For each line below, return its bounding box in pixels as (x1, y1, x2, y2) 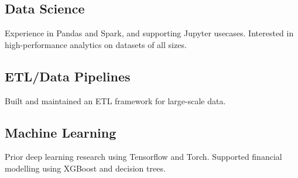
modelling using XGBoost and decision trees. (5, 162, 166, 174)
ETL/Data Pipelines (5, 67, 131, 85)
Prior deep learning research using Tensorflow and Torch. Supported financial (5, 150, 282, 163)
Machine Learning (5, 123, 117, 141)
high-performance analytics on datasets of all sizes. (5, 38, 187, 50)
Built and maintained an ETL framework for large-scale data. (5, 94, 226, 107)
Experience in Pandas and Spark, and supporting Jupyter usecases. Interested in (5, 27, 294, 39)
